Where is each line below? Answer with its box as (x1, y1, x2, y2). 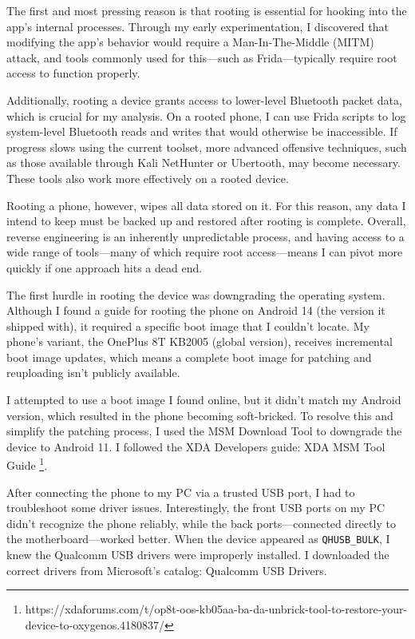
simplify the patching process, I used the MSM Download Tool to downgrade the (6, 423, 402, 439)
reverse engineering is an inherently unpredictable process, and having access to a (6, 228, 405, 244)
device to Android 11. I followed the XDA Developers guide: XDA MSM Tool (6, 438, 385, 454)
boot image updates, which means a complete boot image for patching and (6, 348, 372, 365)
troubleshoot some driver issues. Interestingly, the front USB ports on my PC (6, 499, 385, 516)
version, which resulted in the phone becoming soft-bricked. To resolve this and (6, 407, 393, 423)
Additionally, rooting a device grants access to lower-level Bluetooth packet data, (6, 91, 402, 108)
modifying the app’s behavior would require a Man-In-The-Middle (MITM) (6, 34, 374, 50)
